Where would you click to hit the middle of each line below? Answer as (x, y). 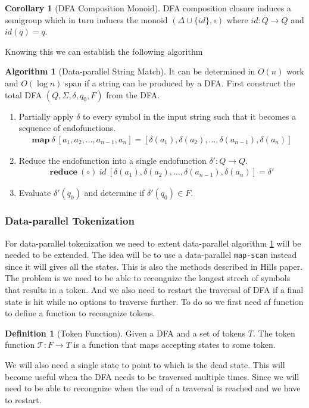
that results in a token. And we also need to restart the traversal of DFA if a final (154, 290)
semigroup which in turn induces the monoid (86, 19)
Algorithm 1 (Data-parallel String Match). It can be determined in (130, 71)
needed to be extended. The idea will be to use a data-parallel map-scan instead (151, 255)
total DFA (24, 94)
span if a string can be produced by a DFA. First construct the (180, 82)
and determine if (114, 193)
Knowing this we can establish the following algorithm (104, 51)
